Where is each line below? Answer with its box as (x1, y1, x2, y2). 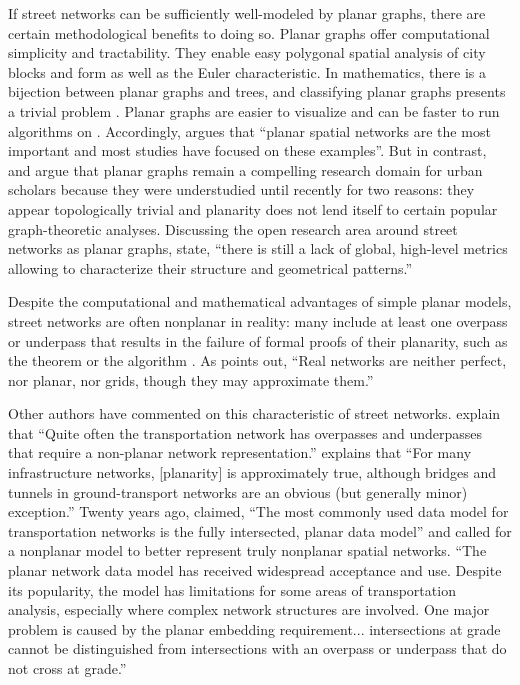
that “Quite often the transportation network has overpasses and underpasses (8, 422, 483, 443)
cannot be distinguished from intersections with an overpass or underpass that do (8, 638, 507, 659)
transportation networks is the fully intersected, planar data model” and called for (8, 520, 512, 541)
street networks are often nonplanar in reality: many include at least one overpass (8, 310, 508, 331)
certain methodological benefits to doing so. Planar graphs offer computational (8, 22, 490, 43)
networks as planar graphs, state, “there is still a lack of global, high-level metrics (8, 238, 508, 259)
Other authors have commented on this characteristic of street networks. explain (8, 403, 501, 424)
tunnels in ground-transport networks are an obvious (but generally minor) (8, 481, 468, 502)
